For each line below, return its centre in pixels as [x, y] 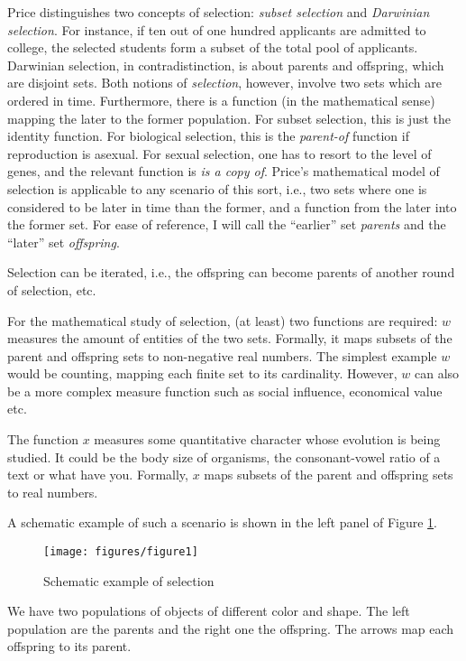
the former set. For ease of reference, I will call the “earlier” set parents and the [227, 224]
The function [43, 439]
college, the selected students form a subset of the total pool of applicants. [213, 47]
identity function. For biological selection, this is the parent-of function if [208, 136]
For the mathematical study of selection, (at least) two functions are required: [223, 320]
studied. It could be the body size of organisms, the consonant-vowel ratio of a [224, 456]
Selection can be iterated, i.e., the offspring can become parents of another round [231, 272]
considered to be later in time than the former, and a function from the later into [232, 206]
